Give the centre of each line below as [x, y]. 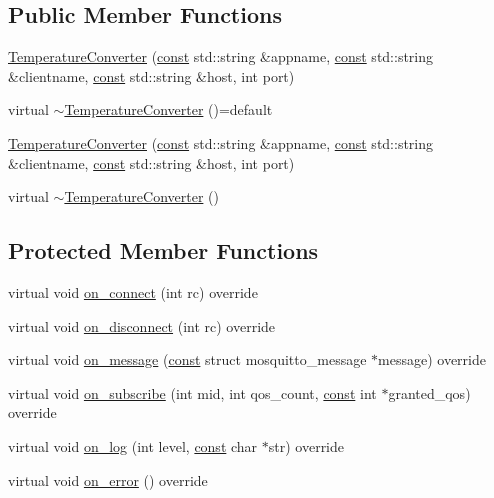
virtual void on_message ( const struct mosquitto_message [187, 359]
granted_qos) [429, 392]
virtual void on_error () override [108, 479]
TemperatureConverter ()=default [168, 109]
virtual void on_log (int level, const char [133, 445]
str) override [306, 445]
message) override [432, 359]
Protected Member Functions [163, 250]
